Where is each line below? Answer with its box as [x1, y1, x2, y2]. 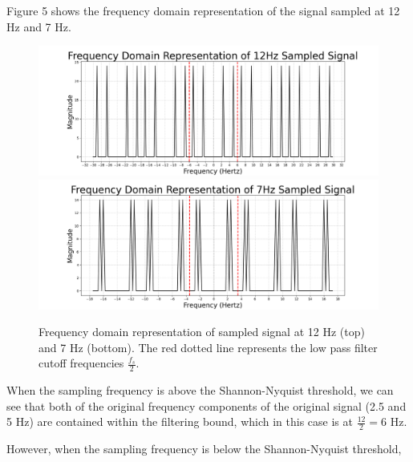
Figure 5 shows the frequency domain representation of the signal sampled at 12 [6, 2, 400, 18]
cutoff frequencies [38, 355, 124, 371]
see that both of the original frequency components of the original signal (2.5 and [6, 397, 407, 414]
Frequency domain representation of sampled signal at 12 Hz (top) [38, 323, 365, 340]
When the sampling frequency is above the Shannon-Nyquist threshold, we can [6, 382, 394, 399]
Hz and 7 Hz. [6, 18, 71, 34]
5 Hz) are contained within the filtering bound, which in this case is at [6, 413, 353, 430]
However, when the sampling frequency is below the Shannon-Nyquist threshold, [6, 440, 402, 457]
